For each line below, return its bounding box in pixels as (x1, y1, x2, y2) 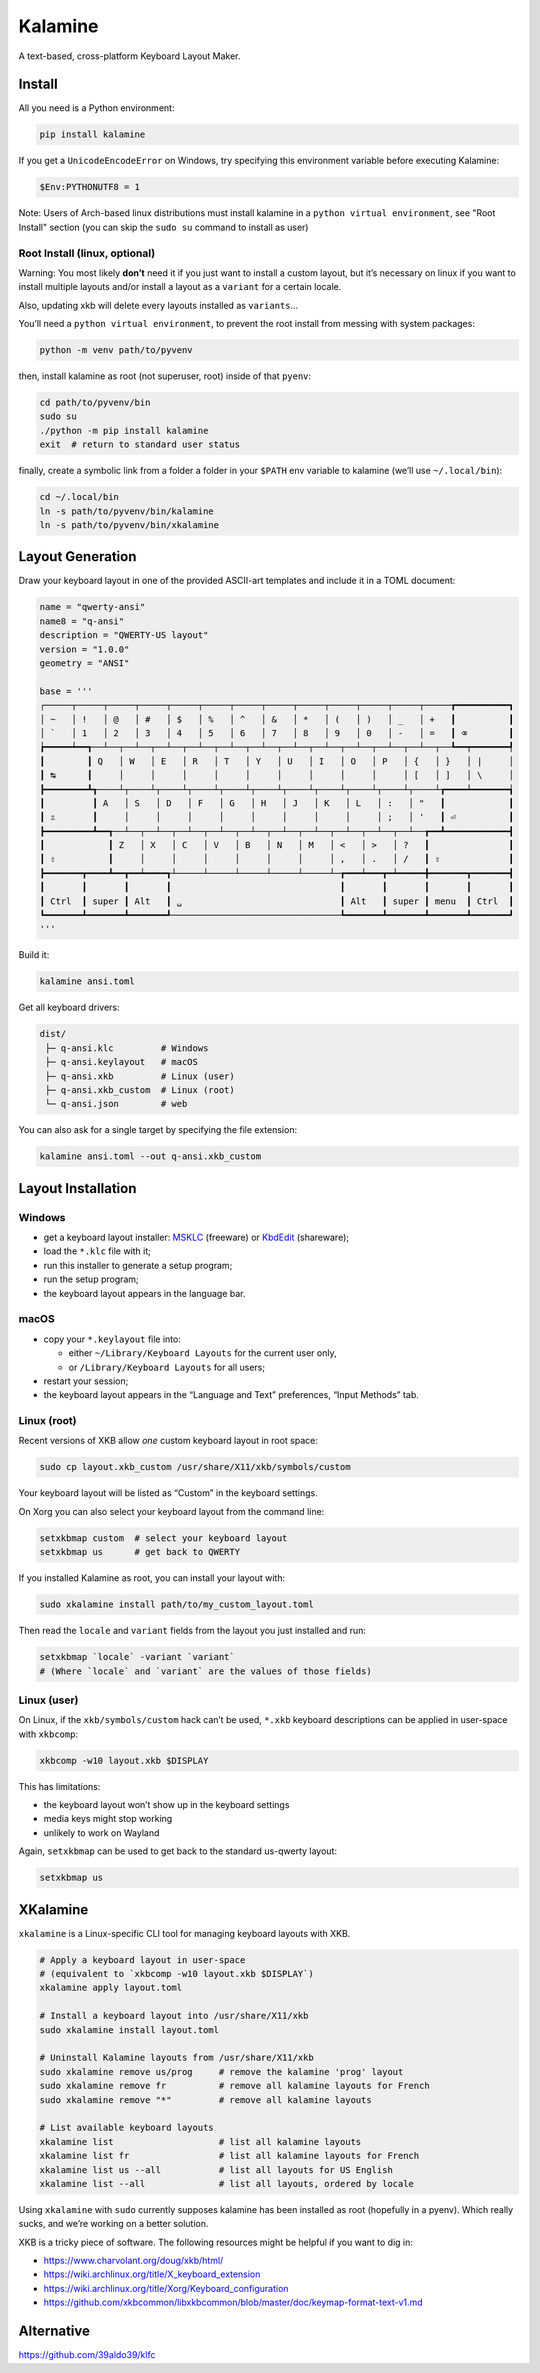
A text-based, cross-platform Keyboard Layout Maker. (18, 50, 241, 62)
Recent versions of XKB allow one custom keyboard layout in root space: (18, 1435, 319, 1447)
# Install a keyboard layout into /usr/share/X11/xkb (39, 2010, 309, 2022)
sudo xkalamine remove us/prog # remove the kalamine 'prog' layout (39, 2066, 404, 2077)
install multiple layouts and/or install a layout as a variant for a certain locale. (18, 281, 342, 293)
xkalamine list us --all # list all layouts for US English (39, 2164, 394, 2175)
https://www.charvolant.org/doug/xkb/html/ (43, 2255, 224, 2267)
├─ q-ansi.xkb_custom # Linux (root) (45, 1084, 235, 1095)
